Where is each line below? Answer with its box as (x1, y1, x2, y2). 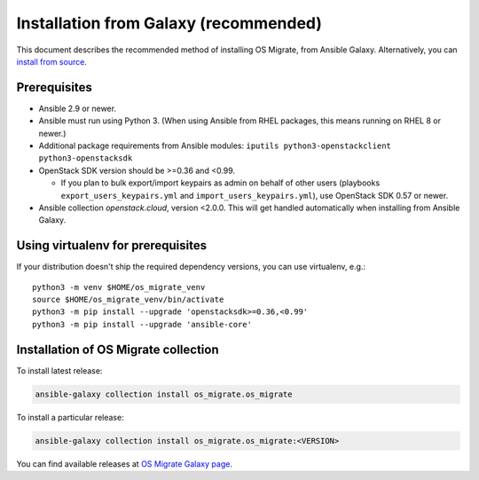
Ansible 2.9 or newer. (38, 103, 117, 114)
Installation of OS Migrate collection (16, 342, 219, 357)
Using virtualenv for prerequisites (16, 238, 208, 253)
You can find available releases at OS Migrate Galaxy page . (16, 458, 232, 469)
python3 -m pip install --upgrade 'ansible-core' (32, 319, 253, 329)
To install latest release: (16, 365, 103, 376)
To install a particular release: (16, 412, 124, 422)
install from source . (16, 56, 88, 67)
